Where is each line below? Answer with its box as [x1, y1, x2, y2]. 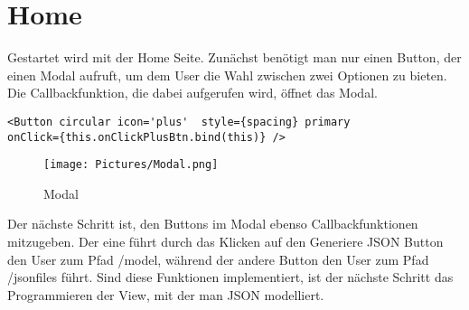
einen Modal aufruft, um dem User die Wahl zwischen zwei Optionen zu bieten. [7, 65, 447, 84]
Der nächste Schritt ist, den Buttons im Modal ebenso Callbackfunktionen [7, 214, 418, 233]
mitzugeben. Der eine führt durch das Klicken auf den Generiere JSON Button [7, 232, 444, 251]
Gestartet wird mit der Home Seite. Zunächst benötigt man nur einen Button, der [7, 48, 462, 67]
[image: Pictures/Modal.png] [43, 158, 219, 172]
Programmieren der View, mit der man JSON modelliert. [7, 285, 324, 304]
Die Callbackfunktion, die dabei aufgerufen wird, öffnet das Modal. [7, 83, 378, 102]
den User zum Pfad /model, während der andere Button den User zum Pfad [7, 249, 429, 268]
